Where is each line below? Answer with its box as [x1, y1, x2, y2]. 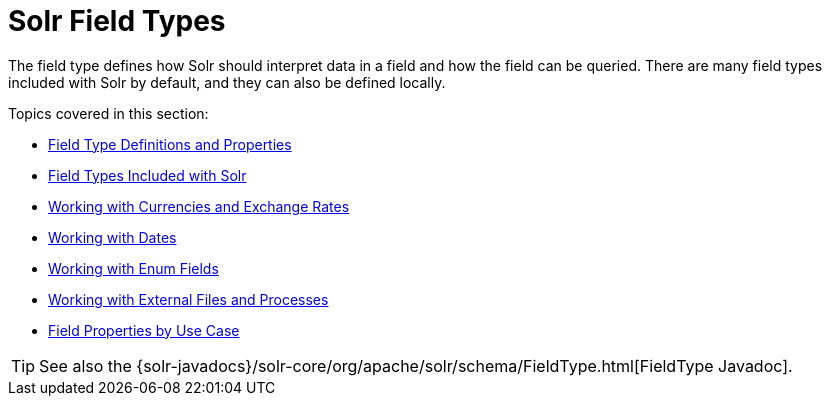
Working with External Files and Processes [48, 290, 329, 308]
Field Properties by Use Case [48, 321, 240, 339]
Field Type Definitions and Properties [48, 135, 292, 153]
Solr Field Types [8, 4, 226, 38]
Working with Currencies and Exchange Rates [48, 197, 350, 215]
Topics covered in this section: [8, 104, 209, 122]
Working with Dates [48, 228, 177, 246]
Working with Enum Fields [48, 259, 219, 277]
